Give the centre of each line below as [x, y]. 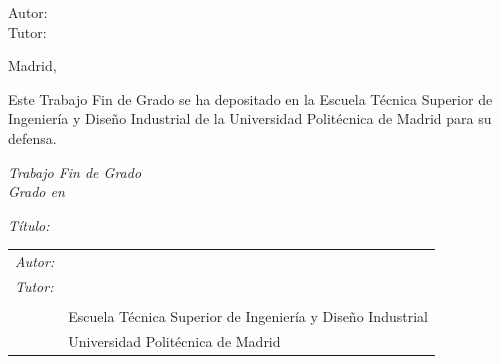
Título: [29, 224]
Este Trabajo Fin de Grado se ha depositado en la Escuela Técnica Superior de [250, 98]
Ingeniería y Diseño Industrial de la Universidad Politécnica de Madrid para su [250, 118]
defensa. [32, 137]
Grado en [36, 191]
